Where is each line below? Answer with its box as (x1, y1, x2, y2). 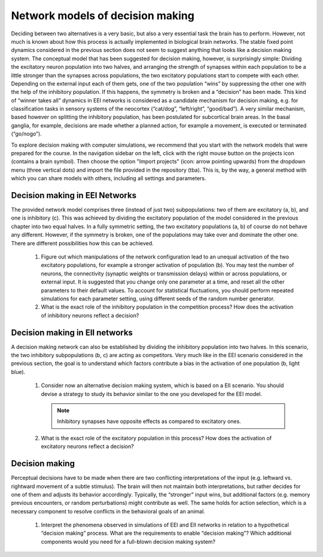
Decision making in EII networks (11, 327, 133, 337)
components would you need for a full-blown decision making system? (41, 538, 215, 545)
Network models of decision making (11, 9, 194, 22)
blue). (11, 368, 26, 375)
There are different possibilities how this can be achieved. (11, 239, 154, 246)
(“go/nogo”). (11, 130, 42, 138)
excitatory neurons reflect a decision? (41, 443, 134, 450)
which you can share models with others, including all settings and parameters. (11, 175, 206, 182)
